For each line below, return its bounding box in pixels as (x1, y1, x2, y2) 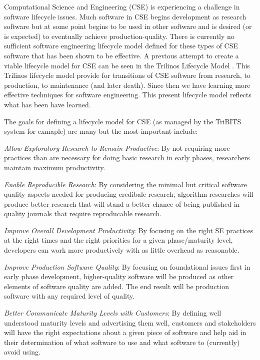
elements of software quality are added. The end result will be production (4, 281, 229, 291)
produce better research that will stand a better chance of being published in (4, 198, 240, 209)
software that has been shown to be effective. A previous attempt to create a (4, 50, 239, 60)
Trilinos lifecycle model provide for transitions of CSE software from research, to (4, 70, 250, 80)
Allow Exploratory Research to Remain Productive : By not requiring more (4, 142, 230, 153)
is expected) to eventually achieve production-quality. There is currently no (4, 30, 234, 41)
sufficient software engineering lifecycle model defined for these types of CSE (4, 40, 238, 51)
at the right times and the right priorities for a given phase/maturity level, (4, 235, 233, 245)
